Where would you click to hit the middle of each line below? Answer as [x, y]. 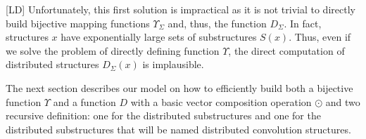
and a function [84, 101]
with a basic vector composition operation [221, 101]
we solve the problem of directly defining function [113, 50]
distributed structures [52, 64]
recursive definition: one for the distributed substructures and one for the [163, 115]
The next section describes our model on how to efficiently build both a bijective [179, 87]
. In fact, [303, 23]
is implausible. [173, 64]
